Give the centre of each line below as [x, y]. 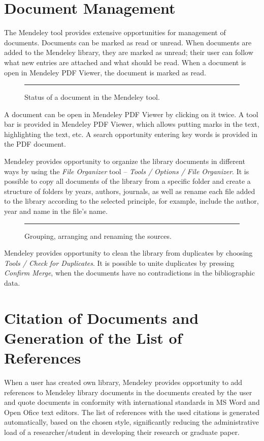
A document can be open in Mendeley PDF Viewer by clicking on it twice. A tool [131, 114]
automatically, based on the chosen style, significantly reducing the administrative [131, 422]
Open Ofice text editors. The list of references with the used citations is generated [132, 412]
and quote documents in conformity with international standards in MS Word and [132, 402]
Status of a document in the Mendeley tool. [92, 97]
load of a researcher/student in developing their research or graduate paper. [122, 432]
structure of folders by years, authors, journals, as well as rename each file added [130, 191]
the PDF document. [35, 144]
